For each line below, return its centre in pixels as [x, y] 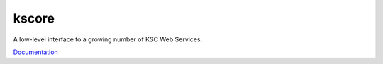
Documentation [35, 52]
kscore [34, 18]
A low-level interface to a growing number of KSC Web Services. [107, 39]
